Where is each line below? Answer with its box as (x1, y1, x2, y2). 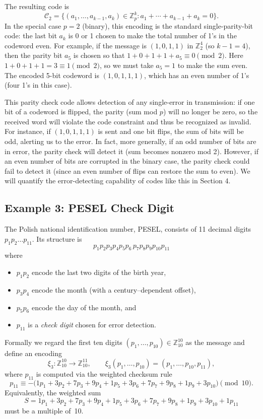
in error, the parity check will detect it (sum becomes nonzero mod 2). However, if (5, 146, 258, 156)
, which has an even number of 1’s (144, 69, 249, 80)
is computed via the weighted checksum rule (36, 368, 172, 379)
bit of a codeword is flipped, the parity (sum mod (5, 106, 158, 117)
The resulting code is (5, 1, 70, 11)
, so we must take (99, 59, 154, 70)
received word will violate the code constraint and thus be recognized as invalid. (5, 116, 251, 126)
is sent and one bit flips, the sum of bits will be (98, 126, 244, 136)
